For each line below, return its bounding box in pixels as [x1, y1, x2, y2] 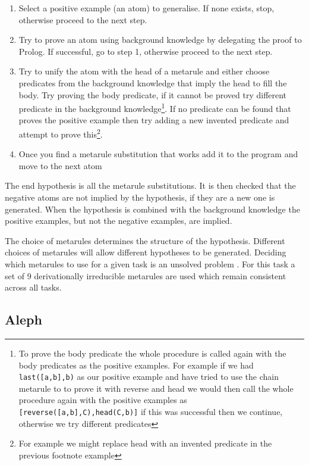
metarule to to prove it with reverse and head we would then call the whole [18, 382, 294, 394]
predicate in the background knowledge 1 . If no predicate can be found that [18, 101, 291, 114]
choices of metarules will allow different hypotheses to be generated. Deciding [5, 246, 286, 258]
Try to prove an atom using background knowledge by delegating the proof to [18, 33, 302, 46]
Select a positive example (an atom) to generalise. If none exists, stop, [18, 2, 275, 14]
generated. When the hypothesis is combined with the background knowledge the [5, 202, 300, 215]
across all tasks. [5, 281, 62, 294]
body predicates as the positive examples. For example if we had [18, 358, 254, 371]
